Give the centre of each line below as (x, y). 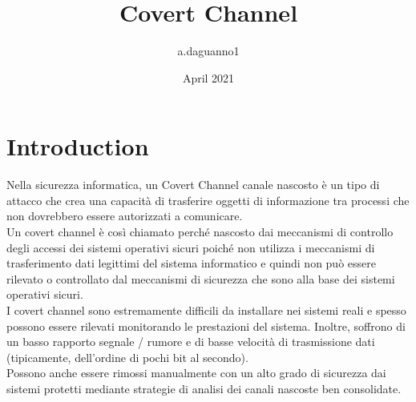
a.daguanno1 (208, 51)
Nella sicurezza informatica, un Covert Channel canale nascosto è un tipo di (193, 185)
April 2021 (208, 77)
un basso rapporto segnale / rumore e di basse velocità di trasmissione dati (191, 342)
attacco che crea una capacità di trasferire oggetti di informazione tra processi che (208, 200)
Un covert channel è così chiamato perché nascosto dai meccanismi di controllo (200, 232)
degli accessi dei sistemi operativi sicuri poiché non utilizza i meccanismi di (191, 247)
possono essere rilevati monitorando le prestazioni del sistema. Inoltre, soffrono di (206, 326)
